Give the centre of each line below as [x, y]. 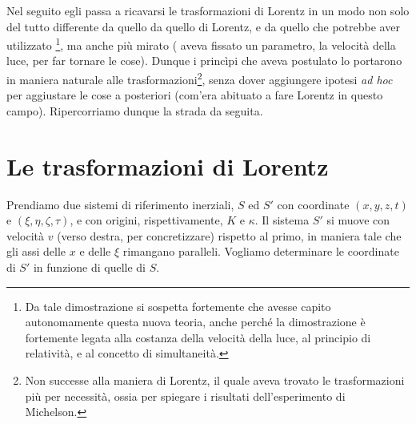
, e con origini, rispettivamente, [146, 220]
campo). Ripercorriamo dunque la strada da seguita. [135, 110]
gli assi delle [36, 251]
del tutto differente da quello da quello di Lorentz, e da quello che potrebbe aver [203, 26]
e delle [95, 251]
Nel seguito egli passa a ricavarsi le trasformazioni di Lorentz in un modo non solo [208, 10]
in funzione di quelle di [89, 267]
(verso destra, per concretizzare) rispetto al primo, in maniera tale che [229, 235]
